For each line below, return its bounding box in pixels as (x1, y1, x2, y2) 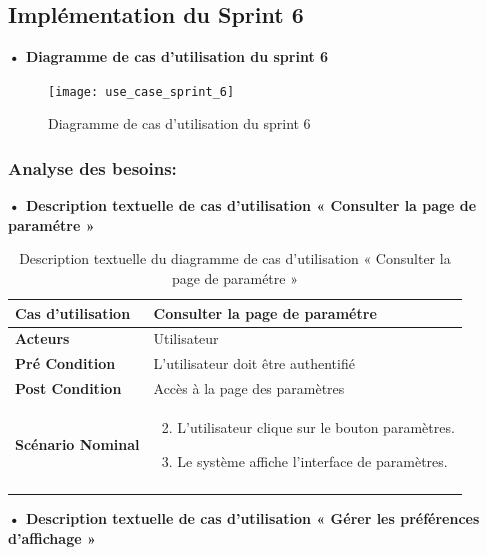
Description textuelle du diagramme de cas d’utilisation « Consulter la (19, 248, 451, 269)
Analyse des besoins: (8, 155, 177, 180)
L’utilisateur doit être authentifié (153, 353, 355, 374)
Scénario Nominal (15, 433, 140, 454)
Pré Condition (15, 353, 116, 374)
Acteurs (15, 328, 70, 349)
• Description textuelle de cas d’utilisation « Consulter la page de (8, 195, 477, 216)
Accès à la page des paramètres (153, 378, 345, 399)
